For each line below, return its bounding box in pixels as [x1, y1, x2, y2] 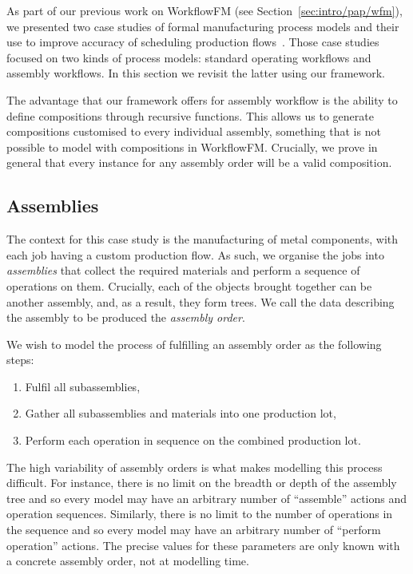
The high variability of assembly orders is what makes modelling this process [6, 458, 383, 475]
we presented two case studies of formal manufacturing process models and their [6, 18, 399, 34]
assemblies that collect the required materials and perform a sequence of [6, 262, 360, 279]
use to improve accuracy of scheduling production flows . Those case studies [6, 34, 379, 50]
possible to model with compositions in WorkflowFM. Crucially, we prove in [6, 138, 378, 155]
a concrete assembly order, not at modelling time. [6, 552, 249, 569]
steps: [6, 351, 34, 368]
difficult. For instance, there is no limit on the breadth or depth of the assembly [6, 474, 397, 491]
